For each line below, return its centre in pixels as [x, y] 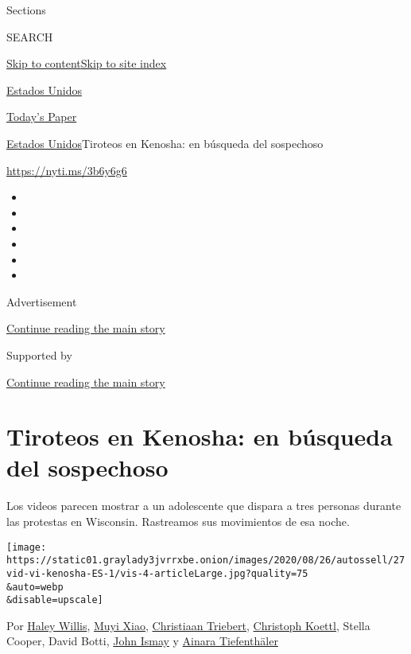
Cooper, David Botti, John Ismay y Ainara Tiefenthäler [142, 641]
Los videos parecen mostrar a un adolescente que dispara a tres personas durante [204, 506]
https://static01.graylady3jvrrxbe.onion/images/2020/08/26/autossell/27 [206, 561]
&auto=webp [35, 587]
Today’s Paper [42, 117]
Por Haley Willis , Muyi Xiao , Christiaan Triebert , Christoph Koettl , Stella [188, 625]
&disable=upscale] [55, 600]
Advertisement [42, 301]
